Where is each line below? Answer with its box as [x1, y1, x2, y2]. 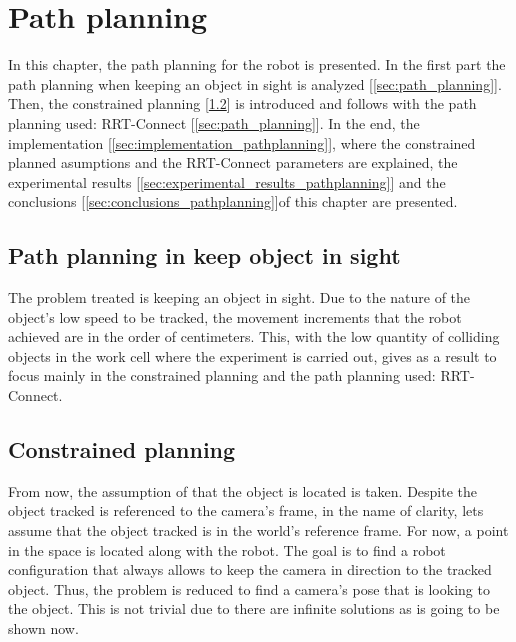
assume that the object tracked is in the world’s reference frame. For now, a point [8, 520, 509, 541]
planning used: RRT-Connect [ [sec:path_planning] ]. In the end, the [8, 112, 420, 133]
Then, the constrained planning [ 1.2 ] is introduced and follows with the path [8, 93, 477, 114]
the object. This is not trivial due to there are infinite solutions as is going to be [8, 598, 500, 619]
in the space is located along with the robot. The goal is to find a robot [8, 539, 446, 560]
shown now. [8, 618, 79, 638]
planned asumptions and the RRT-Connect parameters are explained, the [8, 152, 458, 173]
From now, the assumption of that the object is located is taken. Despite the [8, 480, 478, 501]
